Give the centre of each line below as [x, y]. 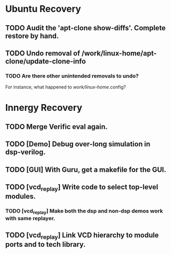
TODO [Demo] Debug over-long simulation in [78, 144]
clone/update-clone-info [46, 61]
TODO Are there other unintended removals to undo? [72, 76]
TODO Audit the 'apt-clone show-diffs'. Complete [86, 28]
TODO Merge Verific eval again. [57, 126]
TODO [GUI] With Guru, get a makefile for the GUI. [86, 170]
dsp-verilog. [26, 152]
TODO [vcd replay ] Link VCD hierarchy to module [82, 236]
